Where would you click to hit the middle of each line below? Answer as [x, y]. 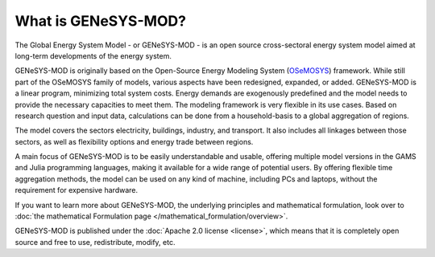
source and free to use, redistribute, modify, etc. [95, 242]
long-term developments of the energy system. [93, 55]
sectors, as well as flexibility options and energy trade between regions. [134, 141]
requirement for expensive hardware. [77, 190]
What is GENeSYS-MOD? [101, 21]
